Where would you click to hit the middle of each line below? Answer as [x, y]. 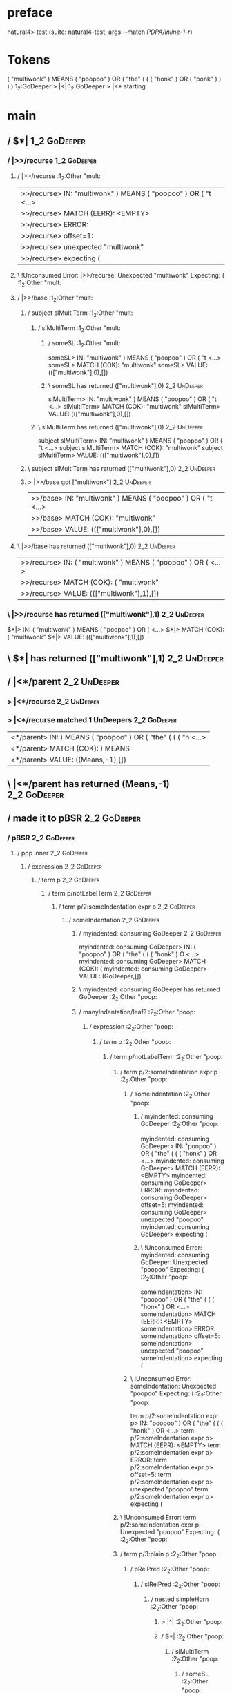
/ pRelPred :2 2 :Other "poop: [170, 1570]
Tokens [29, 60]
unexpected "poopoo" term [169, 1489]
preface [30, 13]
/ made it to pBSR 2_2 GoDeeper [74, 819]
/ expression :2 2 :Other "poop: [132, 1028]
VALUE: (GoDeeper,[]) [110, 976]
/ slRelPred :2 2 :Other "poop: [181, 1585]
